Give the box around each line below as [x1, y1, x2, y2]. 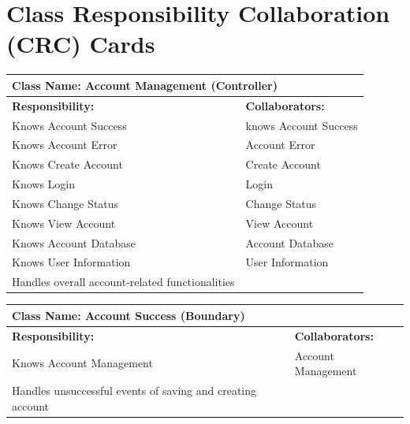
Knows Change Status [12, 195, 119, 211]
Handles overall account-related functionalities [12, 273, 235, 290]
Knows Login [12, 176, 75, 192]
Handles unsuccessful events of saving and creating [12, 381, 257, 398]
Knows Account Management [12, 355, 153, 371]
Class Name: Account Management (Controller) [12, 76, 278, 93]
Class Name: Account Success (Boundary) [12, 307, 245, 323]
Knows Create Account [12, 156, 123, 173]
